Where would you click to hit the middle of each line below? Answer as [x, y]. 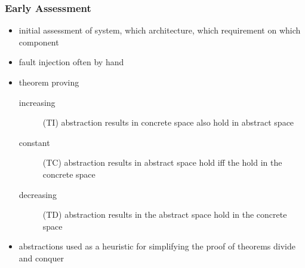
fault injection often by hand [71, 62]
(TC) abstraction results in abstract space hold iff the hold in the [162, 162]
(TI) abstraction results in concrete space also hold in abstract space [168, 122]
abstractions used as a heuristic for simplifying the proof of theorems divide [157, 246]
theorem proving [49, 82]
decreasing [38, 194]
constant [34, 142]
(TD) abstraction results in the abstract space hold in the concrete [165, 214]
